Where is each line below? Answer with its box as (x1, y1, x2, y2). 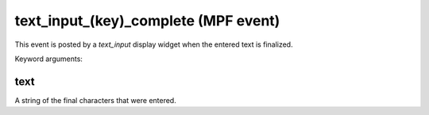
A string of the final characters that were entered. (14, 95, 176, 105)
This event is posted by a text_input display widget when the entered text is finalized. (14, 40, 293, 49)
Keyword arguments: (14, 54, 83, 63)
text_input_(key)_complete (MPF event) (14, 12, 280, 29)
